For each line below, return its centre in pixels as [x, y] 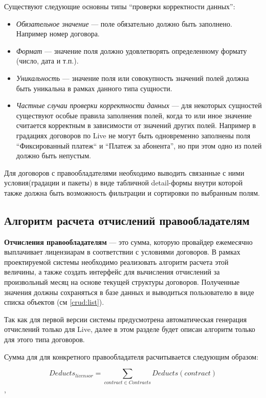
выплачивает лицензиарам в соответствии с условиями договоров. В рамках [122, 252]
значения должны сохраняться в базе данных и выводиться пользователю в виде [129, 292]
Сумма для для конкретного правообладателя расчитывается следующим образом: [131, 356]
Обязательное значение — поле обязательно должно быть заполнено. [124, 23]
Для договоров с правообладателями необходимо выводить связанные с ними [124, 172]
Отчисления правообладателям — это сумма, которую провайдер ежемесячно [128, 242]
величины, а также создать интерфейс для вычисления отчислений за [112, 272]
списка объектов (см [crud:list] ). [54, 302]
